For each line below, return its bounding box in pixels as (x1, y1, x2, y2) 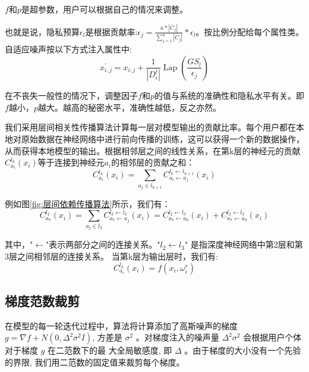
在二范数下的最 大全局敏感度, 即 (48, 344, 172, 357)
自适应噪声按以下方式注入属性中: (5, 43, 132, 55)
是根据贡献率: (85, 25, 138, 37)
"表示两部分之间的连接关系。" (45, 238, 160, 251)
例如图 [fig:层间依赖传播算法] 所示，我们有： (5, 198, 171, 210)
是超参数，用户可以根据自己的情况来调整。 (21, 3, 188, 15)
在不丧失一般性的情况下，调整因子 (5, 89, 138, 102)
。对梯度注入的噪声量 (135, 331, 219, 343)
